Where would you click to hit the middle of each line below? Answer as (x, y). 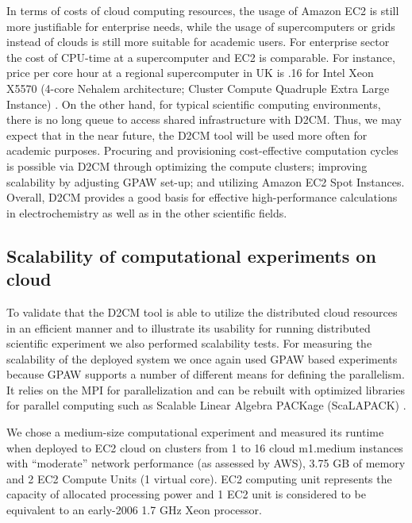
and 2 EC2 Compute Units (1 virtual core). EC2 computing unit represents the (199, 478)
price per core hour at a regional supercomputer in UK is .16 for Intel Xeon (190, 73)
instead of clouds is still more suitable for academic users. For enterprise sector (198, 42)
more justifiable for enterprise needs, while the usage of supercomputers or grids (201, 26)
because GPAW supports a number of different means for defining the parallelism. (206, 374)
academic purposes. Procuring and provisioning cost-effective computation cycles (202, 150)
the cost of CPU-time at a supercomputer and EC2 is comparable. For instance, (201, 57)
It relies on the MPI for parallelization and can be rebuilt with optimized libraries (206, 389)
